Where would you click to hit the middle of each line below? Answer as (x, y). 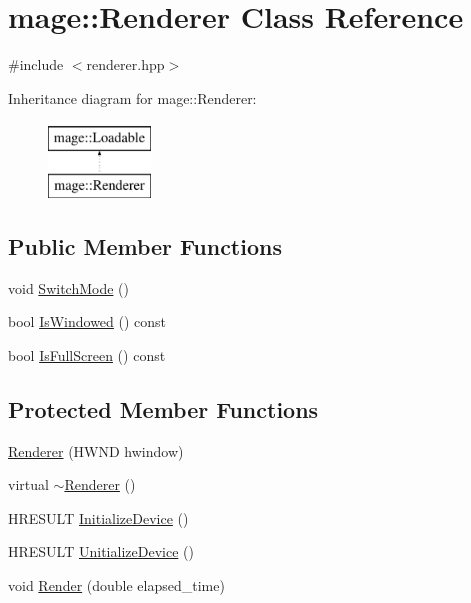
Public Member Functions (145, 245)
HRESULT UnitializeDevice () (101, 551)
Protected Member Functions (163, 408)
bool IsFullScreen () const (87, 354)
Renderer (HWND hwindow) (96, 450)
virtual (28, 484)
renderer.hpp (125, 64)
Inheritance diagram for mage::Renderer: (132, 97)
